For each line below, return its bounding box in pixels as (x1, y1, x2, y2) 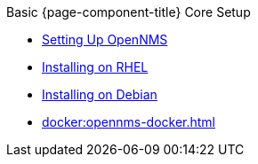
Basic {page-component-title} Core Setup (6, 4, 251, 20)
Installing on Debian (42, 87, 157, 102)
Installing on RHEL (42, 59, 149, 74)
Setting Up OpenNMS (42, 32, 168, 47)
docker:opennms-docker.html (42, 114, 216, 129)
